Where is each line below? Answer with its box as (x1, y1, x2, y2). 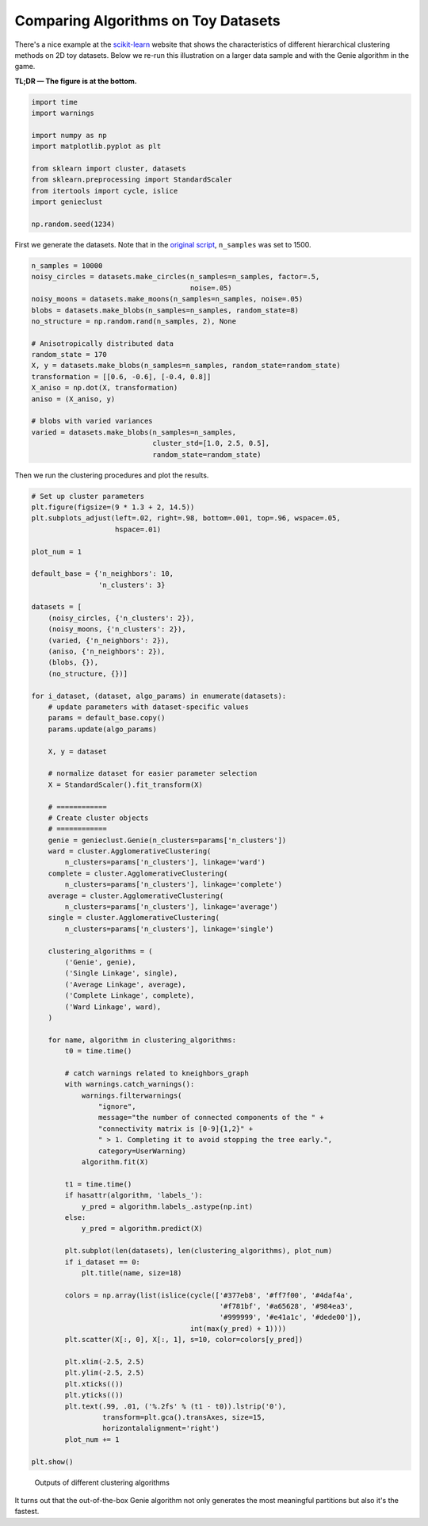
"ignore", (97, 1102, 136, 1111)
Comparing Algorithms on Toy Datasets (14, 12, 281, 29)
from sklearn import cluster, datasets (31, 164, 186, 174)
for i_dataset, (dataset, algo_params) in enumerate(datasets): (31, 691, 287, 700)
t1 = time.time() (64, 1179, 132, 1189)
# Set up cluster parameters (31, 492, 145, 500)
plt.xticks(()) (64, 1379, 124, 1388)
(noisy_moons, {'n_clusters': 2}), (48, 625, 186, 634)
